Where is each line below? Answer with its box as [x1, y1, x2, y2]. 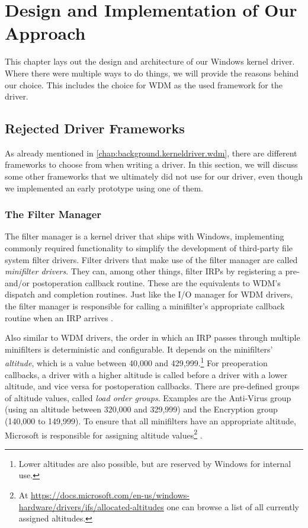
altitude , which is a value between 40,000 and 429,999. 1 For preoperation [5, 355, 268, 369]
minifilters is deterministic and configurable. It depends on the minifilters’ [5, 343, 273, 355]
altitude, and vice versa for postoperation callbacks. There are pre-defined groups [5, 380, 300, 392]
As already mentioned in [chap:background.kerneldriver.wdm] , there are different [5, 146, 297, 159]
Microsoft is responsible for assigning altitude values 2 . [5, 427, 203, 441]
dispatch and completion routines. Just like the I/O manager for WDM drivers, [5, 288, 293, 300]
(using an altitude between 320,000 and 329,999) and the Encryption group [5, 403, 278, 415]
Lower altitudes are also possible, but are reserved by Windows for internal [18, 457, 291, 469]
